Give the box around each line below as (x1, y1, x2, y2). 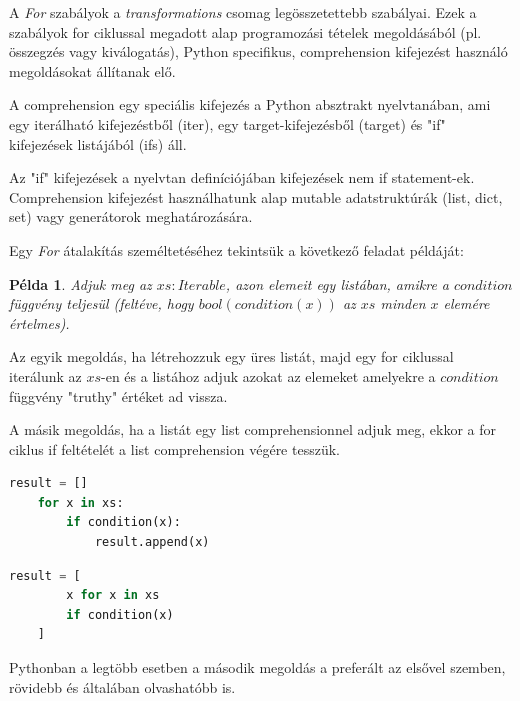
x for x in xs (66, 588, 160, 603)
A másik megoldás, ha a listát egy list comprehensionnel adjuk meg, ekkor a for (9, 419, 496, 440)
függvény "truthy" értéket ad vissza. (9, 385, 228, 406)
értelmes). (9, 312, 70, 333)
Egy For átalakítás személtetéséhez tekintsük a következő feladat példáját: (9, 239, 464, 260)
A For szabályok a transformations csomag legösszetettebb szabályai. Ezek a (9, 2, 477, 22)
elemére (443, 293, 490, 314)
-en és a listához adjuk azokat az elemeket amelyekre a (101, 365, 436, 386)
